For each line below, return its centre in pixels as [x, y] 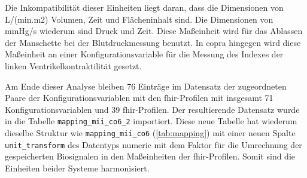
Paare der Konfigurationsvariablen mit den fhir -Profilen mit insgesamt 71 [139, 98]
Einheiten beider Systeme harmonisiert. [77, 168]
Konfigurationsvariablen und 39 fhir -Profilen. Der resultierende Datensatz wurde [152, 109]
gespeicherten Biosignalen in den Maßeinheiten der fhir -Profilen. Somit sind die [150, 156]
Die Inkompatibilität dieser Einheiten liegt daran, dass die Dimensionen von [144, 7]
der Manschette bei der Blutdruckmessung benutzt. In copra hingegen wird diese [153, 42]
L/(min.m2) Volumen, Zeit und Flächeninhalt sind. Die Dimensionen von [139, 19]
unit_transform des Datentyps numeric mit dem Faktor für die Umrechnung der [153, 144]
